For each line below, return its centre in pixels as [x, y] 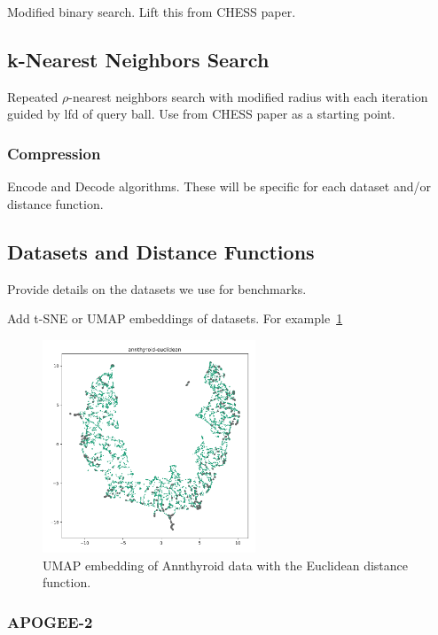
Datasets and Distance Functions [161, 251]
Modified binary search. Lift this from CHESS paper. [152, 12]
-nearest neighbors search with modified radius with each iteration [248, 96]
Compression [54, 153]
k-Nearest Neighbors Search [138, 59]
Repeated [33, 96]
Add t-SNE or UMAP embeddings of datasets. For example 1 [175, 318]
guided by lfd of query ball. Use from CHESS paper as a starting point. [201, 114]
